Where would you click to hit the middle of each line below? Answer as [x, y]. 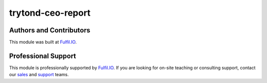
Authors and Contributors [50, 30]
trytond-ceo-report [50, 13]
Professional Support [43, 56]
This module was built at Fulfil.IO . [43, 42]
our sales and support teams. [39, 75]
